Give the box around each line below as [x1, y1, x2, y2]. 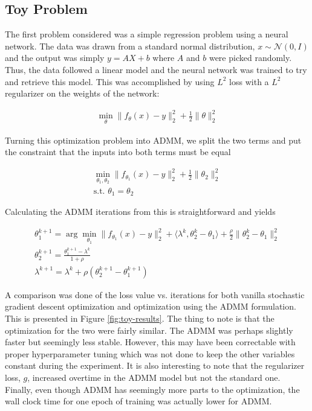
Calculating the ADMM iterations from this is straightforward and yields [5, 205, 276, 218]
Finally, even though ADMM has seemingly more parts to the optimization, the [5, 383, 300, 395]
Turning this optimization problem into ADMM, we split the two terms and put [5, 133, 302, 146]
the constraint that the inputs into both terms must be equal [5, 145, 231, 158]
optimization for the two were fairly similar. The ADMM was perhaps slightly [5, 323, 293, 336]
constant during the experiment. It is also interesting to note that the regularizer [5, 359, 305, 372]
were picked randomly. [209, 51, 292, 64]
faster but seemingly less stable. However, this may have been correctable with [5, 336, 296, 348]
